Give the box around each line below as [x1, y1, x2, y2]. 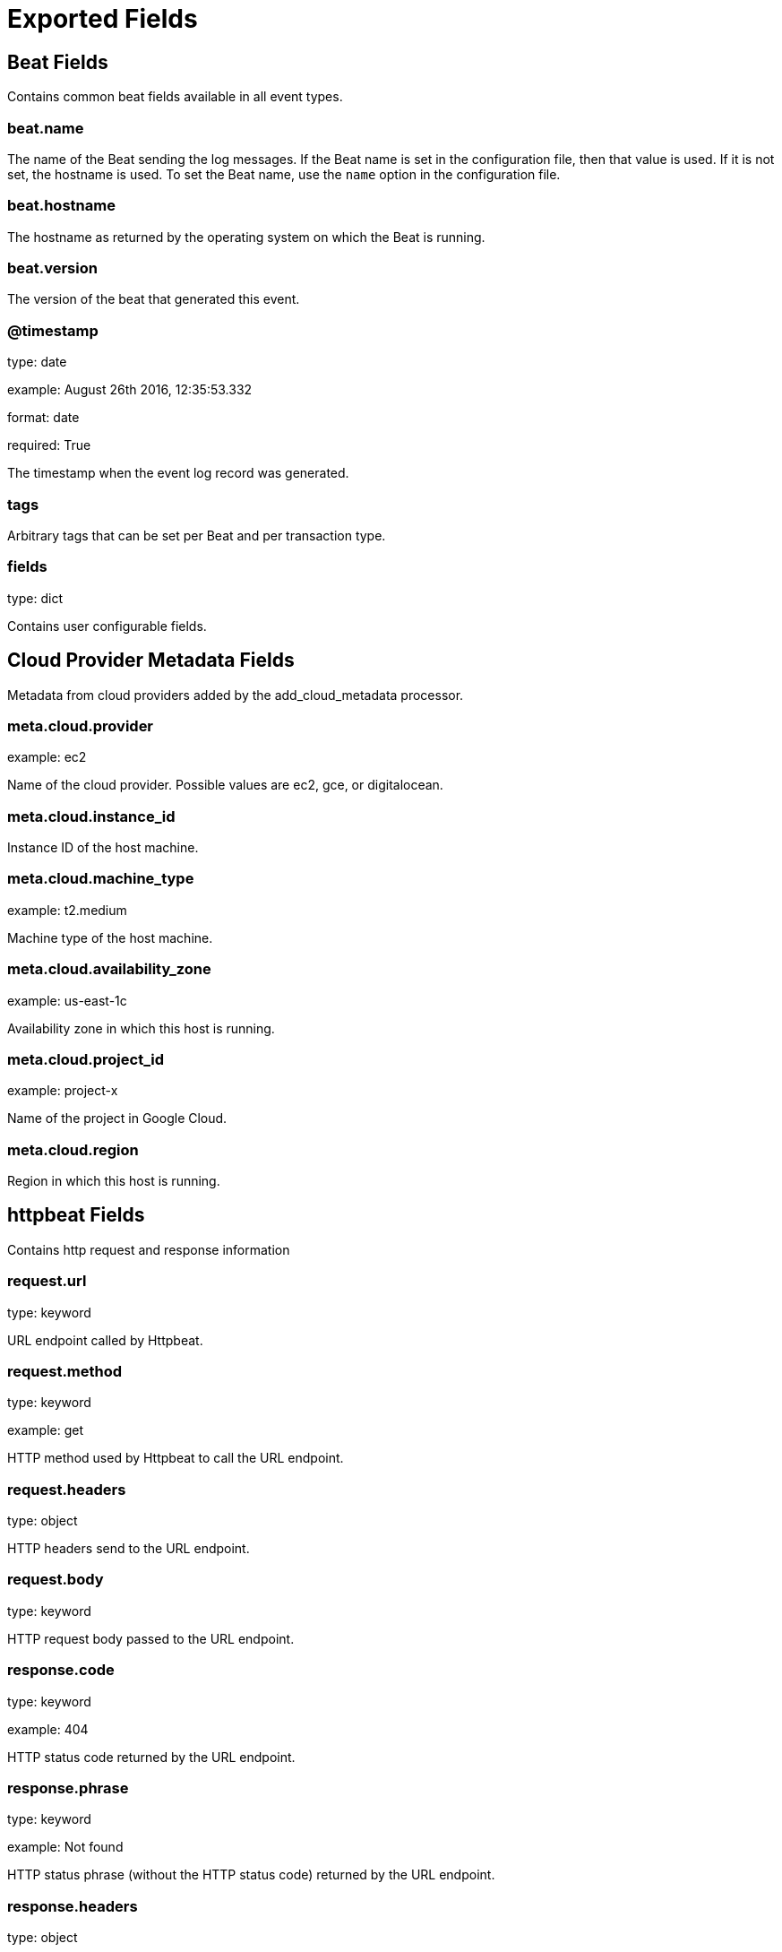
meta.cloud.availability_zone [7, 960, 211, 979]
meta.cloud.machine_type [7, 869, 194, 888]
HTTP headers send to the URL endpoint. [7, 1541, 250, 1557]
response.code [7, 1661, 115, 1680]
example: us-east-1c [7, 992, 127, 1008]
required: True [7, 437, 91, 453]
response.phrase [7, 1778, 129, 1797]
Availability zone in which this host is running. [7, 1020, 275, 1036]
